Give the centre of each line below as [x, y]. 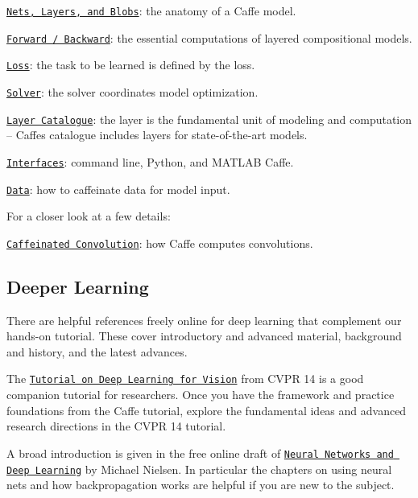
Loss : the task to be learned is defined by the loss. [131, 65]
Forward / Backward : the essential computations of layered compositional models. [209, 37]
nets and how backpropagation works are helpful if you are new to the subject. [201, 485]
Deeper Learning [78, 286]
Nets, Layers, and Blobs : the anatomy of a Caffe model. [151, 10]
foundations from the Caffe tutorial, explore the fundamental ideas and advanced [207, 410]
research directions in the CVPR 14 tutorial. [116, 426]
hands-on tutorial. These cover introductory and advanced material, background [204, 336]
